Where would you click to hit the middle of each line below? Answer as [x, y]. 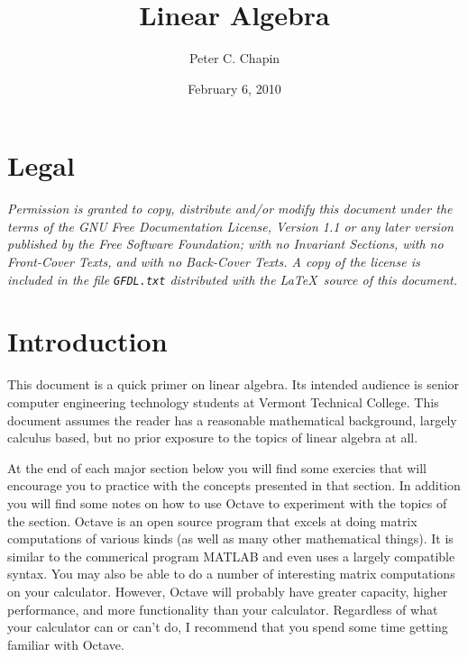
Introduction [87, 341]
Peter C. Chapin [234, 58]
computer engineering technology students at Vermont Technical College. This [223, 402]
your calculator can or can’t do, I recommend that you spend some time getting [228, 627]
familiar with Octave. [66, 644]
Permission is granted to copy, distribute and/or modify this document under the [230, 209]
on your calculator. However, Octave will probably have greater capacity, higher [228, 591]
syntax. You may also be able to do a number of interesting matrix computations [231, 574]
